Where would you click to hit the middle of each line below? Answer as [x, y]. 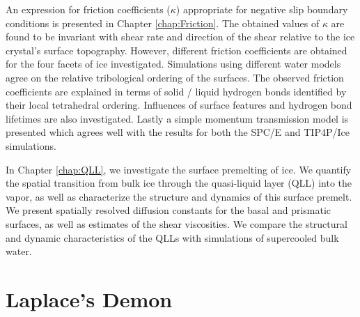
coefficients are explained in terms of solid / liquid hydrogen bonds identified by [176, 91]
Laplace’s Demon [89, 299]
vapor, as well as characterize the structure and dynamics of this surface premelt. [179, 196]
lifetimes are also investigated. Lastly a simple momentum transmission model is [177, 118]
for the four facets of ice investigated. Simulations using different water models [173, 64]
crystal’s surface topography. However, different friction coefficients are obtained [177, 50]
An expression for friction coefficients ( [88, 9]
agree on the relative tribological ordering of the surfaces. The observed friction [175, 77]
